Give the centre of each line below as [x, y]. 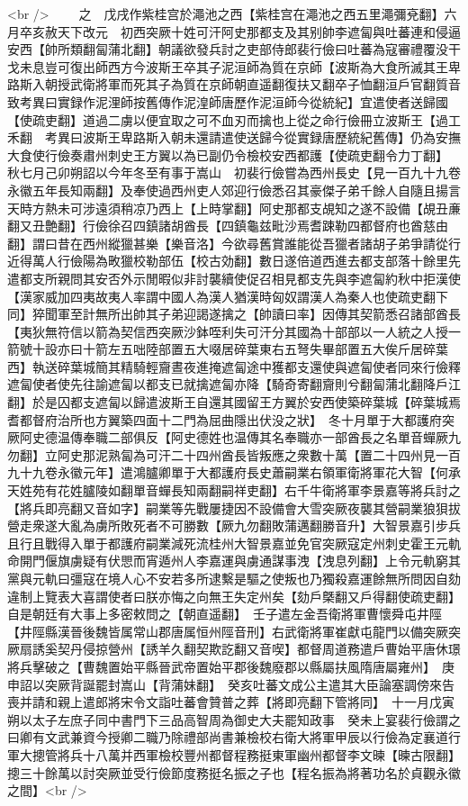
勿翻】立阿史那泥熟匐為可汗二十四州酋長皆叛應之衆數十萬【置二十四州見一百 [234, 454]
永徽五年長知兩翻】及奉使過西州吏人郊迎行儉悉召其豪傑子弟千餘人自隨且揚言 [234, 190]
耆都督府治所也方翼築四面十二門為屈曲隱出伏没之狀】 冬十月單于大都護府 [225, 419]
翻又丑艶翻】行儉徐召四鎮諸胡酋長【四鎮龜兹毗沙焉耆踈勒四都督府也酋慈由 [228, 226]
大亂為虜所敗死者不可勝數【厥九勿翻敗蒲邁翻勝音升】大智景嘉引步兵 [259, 525]
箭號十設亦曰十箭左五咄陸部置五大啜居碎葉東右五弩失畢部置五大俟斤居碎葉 [228, 349]
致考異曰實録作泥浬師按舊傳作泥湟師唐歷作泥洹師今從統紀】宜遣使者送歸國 [228, 101]
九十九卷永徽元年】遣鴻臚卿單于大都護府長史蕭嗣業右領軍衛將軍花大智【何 [228, 472]
